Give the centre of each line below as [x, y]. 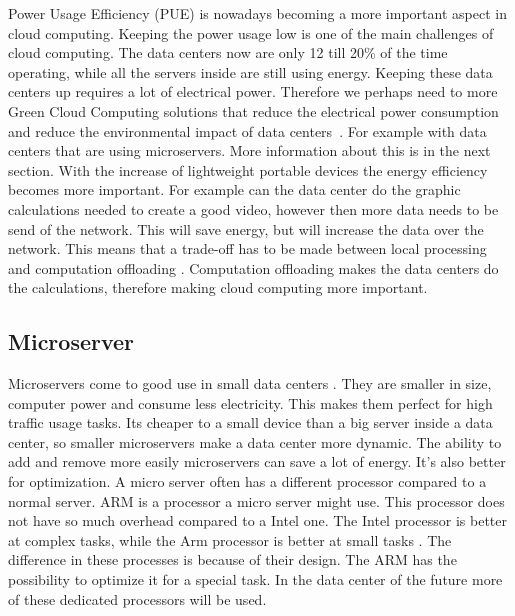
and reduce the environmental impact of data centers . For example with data [247, 130]
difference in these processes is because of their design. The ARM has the [232, 559]
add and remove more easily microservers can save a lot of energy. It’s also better [257, 461]
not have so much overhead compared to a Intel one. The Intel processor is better [257, 520]
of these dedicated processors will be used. [137, 598]
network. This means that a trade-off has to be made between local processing [247, 248]
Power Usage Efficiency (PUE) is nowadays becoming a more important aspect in [257, 13]
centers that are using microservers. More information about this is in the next [249, 150]
